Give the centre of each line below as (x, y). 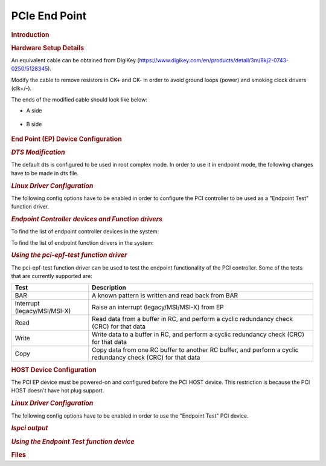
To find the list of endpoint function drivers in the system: (82, 242)
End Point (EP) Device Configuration (66, 139)
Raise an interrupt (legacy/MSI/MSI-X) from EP (158, 307)
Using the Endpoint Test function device (73, 441)
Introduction (30, 34)
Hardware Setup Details (48, 48)
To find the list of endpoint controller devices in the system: (85, 231)
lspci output (30, 428)
